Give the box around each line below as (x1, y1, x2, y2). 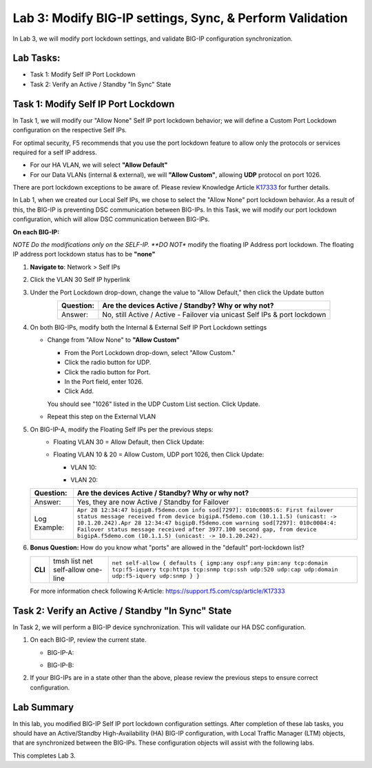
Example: (34, 523, 65, 532)
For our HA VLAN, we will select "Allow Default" (30, 161, 168, 169)
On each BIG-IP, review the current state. (30, 636, 147, 644)
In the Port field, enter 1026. (64, 377, 144, 385)
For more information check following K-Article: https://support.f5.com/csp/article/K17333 (30, 587, 285, 595)
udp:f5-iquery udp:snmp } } (112, 572, 200, 580)
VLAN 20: (70, 476, 99, 484)
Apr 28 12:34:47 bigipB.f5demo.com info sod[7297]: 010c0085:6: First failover (76, 507, 334, 514)
